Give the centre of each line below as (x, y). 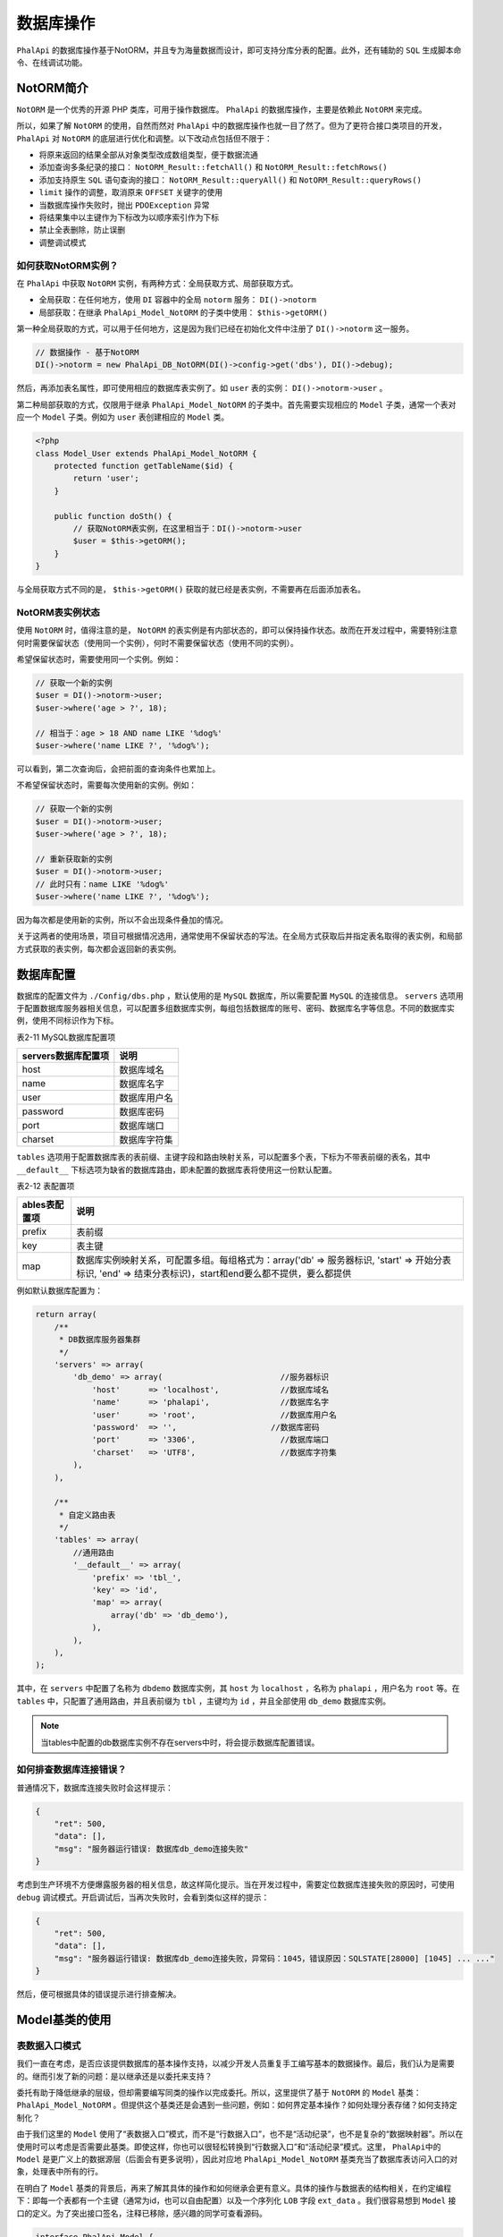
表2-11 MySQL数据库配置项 (66, 1037)
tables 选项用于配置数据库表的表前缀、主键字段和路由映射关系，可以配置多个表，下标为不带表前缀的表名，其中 (223, 1157)
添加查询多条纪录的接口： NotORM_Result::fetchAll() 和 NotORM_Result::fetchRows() (213, 167)
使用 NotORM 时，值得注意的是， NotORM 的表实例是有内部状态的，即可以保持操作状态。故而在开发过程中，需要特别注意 (237, 630)
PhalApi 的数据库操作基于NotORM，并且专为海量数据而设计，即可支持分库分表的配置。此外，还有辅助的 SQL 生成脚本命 (239, 50)
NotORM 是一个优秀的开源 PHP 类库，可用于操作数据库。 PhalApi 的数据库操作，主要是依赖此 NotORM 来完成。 (222, 109)
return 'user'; (106, 478)
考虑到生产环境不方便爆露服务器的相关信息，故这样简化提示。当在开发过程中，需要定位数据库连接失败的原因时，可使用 (235, 1884)
